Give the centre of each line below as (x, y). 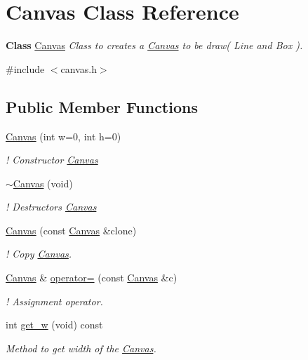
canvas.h (79, 68)
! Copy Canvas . (39, 254)
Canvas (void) (43, 183)
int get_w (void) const (54, 325)
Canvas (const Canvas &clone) (71, 230)
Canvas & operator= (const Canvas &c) (92, 278)
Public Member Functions (102, 106)
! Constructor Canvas (52, 160)
